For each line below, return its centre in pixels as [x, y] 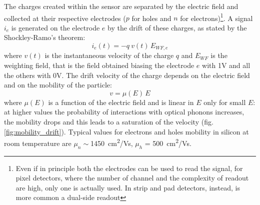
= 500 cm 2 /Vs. [168, 142]
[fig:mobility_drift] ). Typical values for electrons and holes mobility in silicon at [126, 131]
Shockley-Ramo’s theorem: [45, 37]
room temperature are [38, 143]
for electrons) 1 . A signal [216, 17]
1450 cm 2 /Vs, [112, 142]
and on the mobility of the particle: [58, 85]
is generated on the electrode [55, 27]
